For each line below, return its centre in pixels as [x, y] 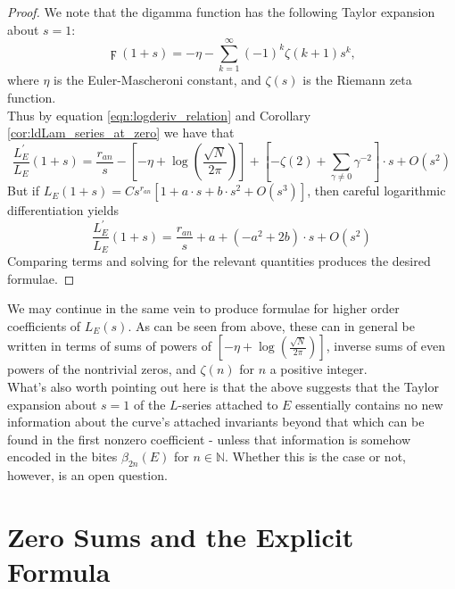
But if [23, 191]
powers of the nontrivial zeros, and [102, 369]
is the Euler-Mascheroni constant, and [157, 80]
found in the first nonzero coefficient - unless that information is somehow [209, 439]
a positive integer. [318, 369]
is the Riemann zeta [357, 80]
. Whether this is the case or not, [315, 456]
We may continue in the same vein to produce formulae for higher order [203, 308]
